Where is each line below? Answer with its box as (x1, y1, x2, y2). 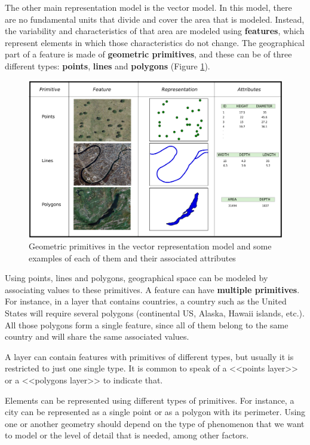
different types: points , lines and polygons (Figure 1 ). (5, 59, 210, 72)
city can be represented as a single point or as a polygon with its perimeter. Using (5, 406, 306, 418)
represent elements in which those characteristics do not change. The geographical (5, 36, 305, 48)
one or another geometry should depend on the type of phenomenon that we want (5, 417, 305, 429)
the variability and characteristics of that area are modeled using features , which (5, 25, 305, 37)
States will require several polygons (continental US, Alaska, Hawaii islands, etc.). (5, 307, 305, 319)
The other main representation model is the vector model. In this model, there (5, 1, 292, 13)
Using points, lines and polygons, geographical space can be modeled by (5, 272, 268, 284)
